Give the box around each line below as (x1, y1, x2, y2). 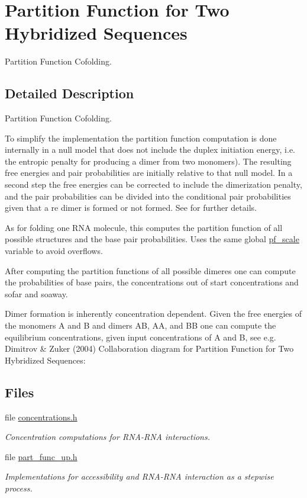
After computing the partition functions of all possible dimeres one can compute (5, 264, 296, 277)
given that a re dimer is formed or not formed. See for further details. (5, 201, 257, 214)
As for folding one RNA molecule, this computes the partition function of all (5, 221, 283, 233)
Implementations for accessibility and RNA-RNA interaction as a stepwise (5, 470, 274, 483)
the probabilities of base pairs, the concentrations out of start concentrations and (5, 276, 299, 288)
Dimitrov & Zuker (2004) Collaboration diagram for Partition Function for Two (5, 342, 294, 355)
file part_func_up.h (5, 450, 77, 462)
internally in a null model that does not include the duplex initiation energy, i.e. (5, 143, 296, 156)
